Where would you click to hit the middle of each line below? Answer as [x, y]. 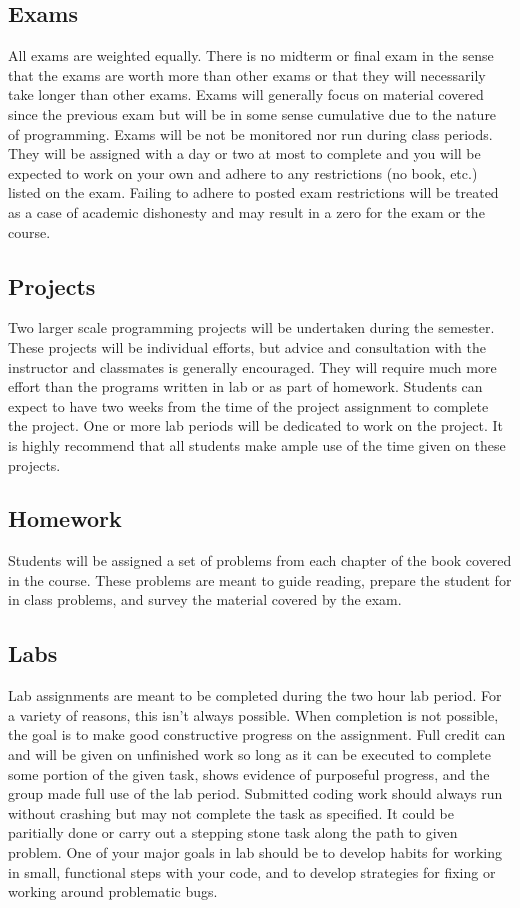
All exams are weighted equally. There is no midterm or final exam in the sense [251, 55]
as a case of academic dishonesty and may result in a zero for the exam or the [246, 211]
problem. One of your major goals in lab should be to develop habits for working [255, 852]
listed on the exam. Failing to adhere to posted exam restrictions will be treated [253, 192]
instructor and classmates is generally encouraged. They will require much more [252, 366]
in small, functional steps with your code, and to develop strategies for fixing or [252, 871]
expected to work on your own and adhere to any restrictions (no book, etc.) [243, 172]
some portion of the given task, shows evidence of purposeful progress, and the [249, 773]
